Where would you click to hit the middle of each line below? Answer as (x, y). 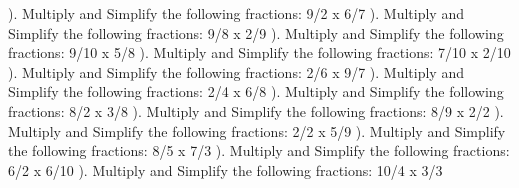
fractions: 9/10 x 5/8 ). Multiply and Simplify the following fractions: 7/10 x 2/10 (259, 52)
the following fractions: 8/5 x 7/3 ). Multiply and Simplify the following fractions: (259, 150)
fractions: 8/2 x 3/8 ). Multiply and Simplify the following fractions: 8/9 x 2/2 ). (256, 110)
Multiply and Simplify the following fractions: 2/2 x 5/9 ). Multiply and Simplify (257, 130)
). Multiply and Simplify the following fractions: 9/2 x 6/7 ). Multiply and (236, 13)
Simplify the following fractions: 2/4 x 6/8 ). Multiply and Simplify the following (256, 91)
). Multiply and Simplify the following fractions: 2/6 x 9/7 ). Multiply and (236, 71)
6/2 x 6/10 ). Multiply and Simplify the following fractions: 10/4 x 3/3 (225, 169)
